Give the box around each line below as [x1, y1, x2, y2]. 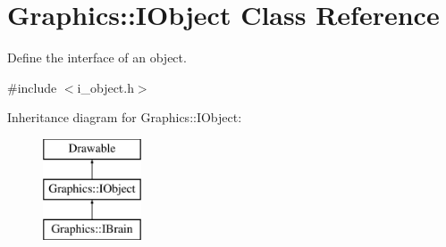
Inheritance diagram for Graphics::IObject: [7, 108, 242, 127]
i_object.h [77, 78, 134, 96]
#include [7, 78, 57, 96]
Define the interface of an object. [7, 48, 187, 67]
